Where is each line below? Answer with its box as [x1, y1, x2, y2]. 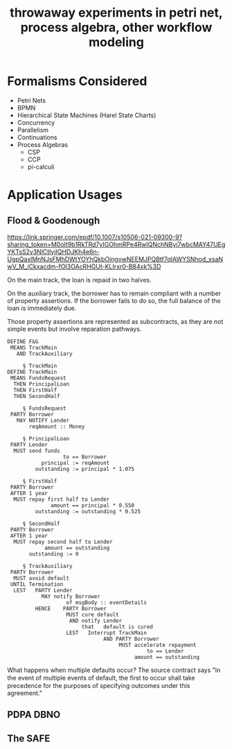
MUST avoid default [13, 574, 70, 582]
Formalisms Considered [7, 74, 148, 89]
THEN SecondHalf [13, 393, 60, 399]
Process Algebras [17, 140, 68, 148]
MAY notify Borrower [41, 593, 100, 600]
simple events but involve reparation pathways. [7, 325, 142, 333]
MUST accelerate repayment [118, 642, 197, 648]
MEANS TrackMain [10, 344, 57, 351]
